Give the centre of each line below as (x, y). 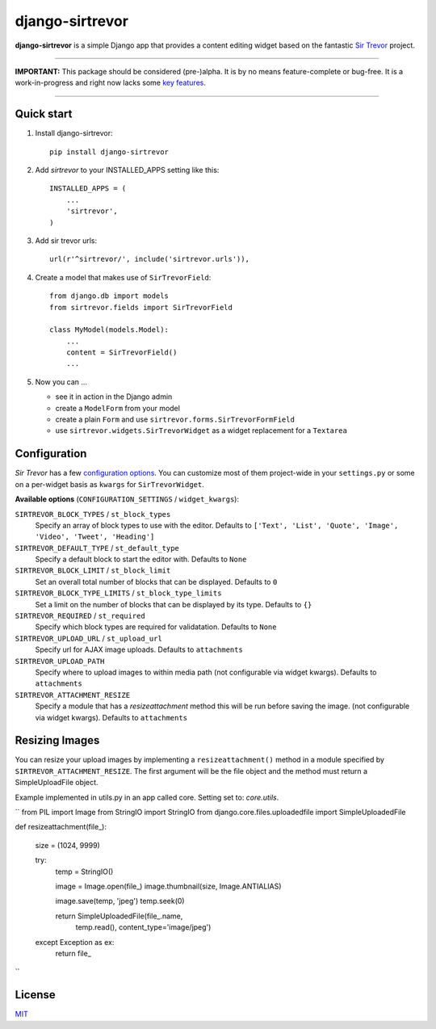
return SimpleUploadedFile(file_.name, (119, 916)
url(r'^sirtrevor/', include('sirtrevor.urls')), (150, 259)
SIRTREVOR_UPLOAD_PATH (60, 661)
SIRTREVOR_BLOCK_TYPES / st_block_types (93, 514)
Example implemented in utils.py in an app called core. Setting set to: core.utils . (147, 797)
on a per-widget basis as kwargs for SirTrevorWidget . (110, 484)
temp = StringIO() (84, 871)
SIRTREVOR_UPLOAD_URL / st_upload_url (89, 638)
